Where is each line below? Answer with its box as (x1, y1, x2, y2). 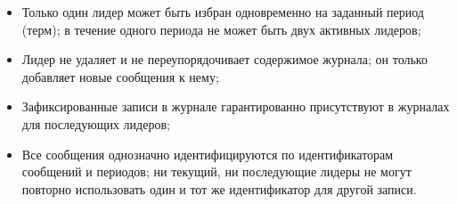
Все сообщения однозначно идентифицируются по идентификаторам (21, 144, 394, 163)
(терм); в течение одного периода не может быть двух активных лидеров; (21, 20, 421, 38)
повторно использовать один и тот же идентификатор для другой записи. (21, 179, 417, 198)
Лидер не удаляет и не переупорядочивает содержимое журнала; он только (21, 50, 428, 69)
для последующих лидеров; (21, 114, 170, 133)
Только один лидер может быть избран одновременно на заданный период (21, 3, 424, 20)
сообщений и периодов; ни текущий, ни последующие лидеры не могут (21, 162, 412, 181)
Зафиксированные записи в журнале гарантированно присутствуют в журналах (21, 97, 450, 116)
